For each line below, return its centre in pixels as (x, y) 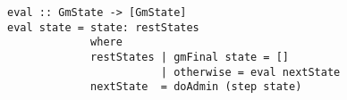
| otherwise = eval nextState (250, 72)
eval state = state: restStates (103, 27)
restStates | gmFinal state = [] (190, 57)
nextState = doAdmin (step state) (196, 87)
